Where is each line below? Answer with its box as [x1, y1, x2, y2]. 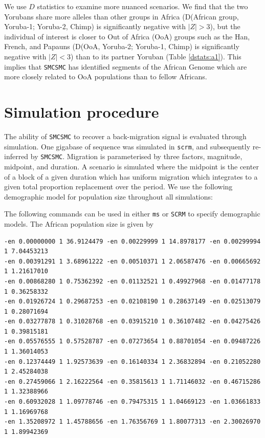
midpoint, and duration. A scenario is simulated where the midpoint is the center [4, 161, 259, 171]
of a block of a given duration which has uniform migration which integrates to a [4, 171, 258, 182]
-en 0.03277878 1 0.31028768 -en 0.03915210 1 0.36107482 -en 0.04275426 [4, 318, 261, 325]
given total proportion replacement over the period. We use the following [4, 181, 233, 192]
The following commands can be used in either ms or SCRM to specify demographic [4, 208, 260, 219]
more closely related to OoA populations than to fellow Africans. [4, 71, 207, 82]
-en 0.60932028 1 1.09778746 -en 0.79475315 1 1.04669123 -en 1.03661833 [4, 398, 261, 406]
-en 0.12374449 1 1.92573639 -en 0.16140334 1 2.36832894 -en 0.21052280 [4, 358, 261, 365]
